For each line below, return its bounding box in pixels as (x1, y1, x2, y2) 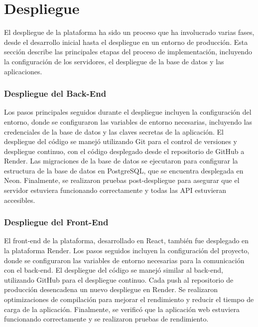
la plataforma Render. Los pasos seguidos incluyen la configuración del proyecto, (4, 245, 250, 256)
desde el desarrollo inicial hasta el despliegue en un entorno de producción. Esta (4, 36, 248, 47)
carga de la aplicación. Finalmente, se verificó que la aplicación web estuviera (4, 304, 240, 314)
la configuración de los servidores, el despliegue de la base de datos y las (4, 56, 224, 66)
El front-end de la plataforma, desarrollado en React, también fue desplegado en (4, 235, 249, 246)
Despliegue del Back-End (4, 87, 107, 100)
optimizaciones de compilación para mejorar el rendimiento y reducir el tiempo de (4, 294, 254, 305)
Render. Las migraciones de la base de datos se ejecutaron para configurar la (4, 156, 238, 166)
